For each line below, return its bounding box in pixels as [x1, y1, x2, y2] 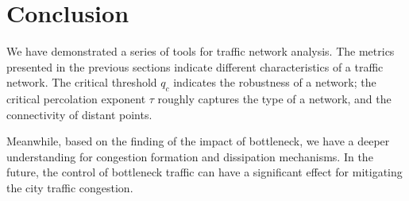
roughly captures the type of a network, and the [157, 91, 392, 107]
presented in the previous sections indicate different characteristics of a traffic [6, 58, 384, 75]
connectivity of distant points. [6, 106, 152, 122]
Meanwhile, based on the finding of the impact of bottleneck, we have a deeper [6, 133, 390, 149]
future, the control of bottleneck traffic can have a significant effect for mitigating [6, 164, 403, 180]
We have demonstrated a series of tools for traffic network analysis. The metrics [6, 43, 395, 60]
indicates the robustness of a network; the [173, 74, 376, 91]
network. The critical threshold [6, 74, 157, 91]
